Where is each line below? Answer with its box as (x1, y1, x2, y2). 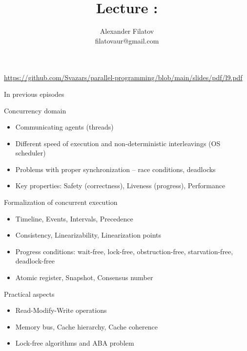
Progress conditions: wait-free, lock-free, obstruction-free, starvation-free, (15, 246, 233, 256)
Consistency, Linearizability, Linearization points (15, 230, 162, 240)
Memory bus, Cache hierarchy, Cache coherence (15, 321, 158, 331)
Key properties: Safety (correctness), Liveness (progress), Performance (15, 180, 226, 191)
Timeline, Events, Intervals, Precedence (15, 213, 133, 223)
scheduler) (15, 148, 46, 158)
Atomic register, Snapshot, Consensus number (15, 272, 153, 283)
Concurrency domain (4, 105, 66, 115)
